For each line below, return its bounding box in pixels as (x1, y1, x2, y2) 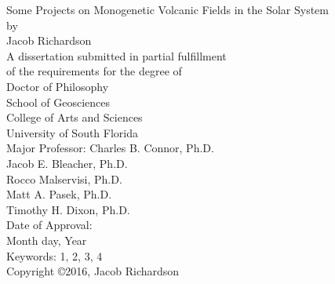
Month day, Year (6, 231, 87, 248)
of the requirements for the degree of (6, 63, 182, 79)
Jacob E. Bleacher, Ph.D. (6, 155, 128, 171)
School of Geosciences (6, 93, 111, 110)
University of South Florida (6, 124, 138, 140)
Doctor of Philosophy (6, 78, 109, 94)
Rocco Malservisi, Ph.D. (6, 170, 122, 187)
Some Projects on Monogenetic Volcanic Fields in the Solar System (6, 2, 329, 17)
